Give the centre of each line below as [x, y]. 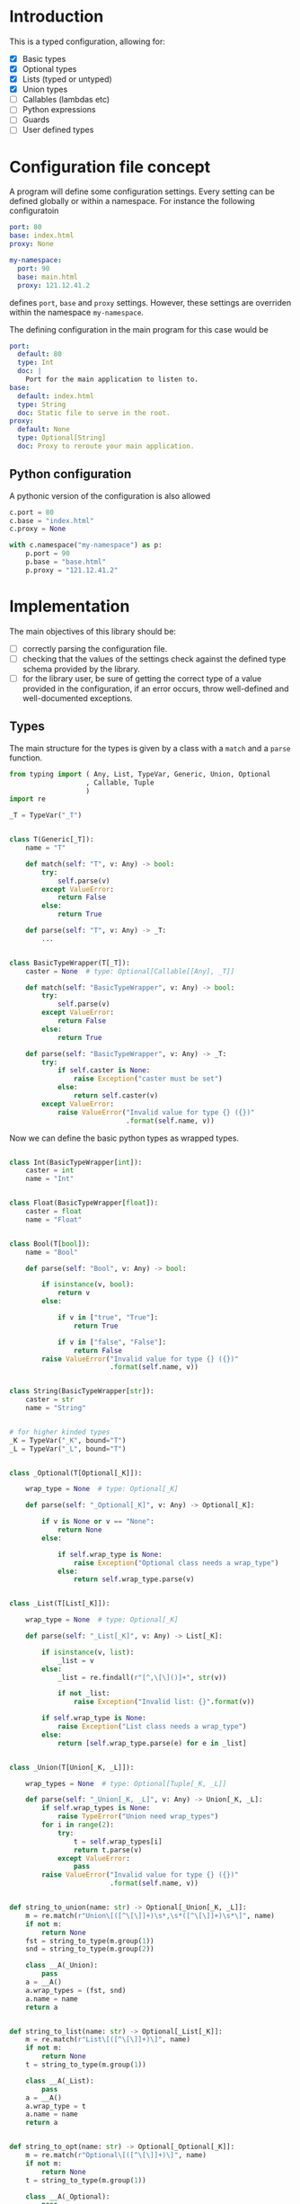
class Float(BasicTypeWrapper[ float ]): [84, 1203]
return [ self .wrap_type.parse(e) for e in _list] [152, 1743]
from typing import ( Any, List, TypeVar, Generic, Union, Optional [140, 774]
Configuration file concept [110, 167]
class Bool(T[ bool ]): [50, 1244]
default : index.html [56, 396]
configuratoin [34, 211]
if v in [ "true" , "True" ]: [108, 1318]
